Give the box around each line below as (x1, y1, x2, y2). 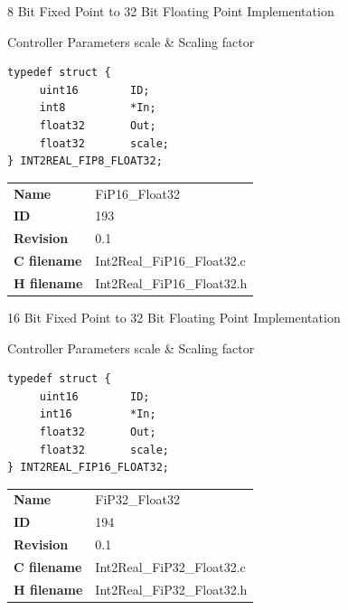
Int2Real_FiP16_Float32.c (95, 251, 246, 270)
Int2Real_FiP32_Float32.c (95, 558, 246, 576)
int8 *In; (39, 101, 156, 115)
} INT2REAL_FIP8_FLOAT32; (7, 155, 163, 168)
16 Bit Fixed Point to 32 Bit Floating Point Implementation (7, 307, 341, 326)
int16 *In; (39, 408, 156, 421)
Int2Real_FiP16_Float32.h (95, 273, 248, 292)
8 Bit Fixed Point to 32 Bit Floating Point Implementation (7, 2, 334, 20)
